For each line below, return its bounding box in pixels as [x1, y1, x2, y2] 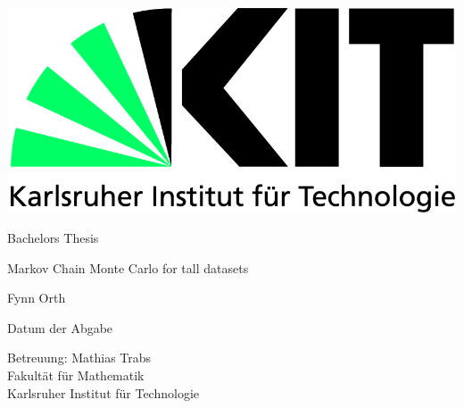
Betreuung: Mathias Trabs [7, 348, 152, 367]
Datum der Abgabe [7, 318, 113, 337]
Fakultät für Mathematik [7, 365, 145, 384]
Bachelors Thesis [7, 229, 99, 246]
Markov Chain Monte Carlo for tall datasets [7, 258, 249, 277]
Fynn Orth [7, 288, 66, 307]
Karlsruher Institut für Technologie [7, 383, 200, 402]
